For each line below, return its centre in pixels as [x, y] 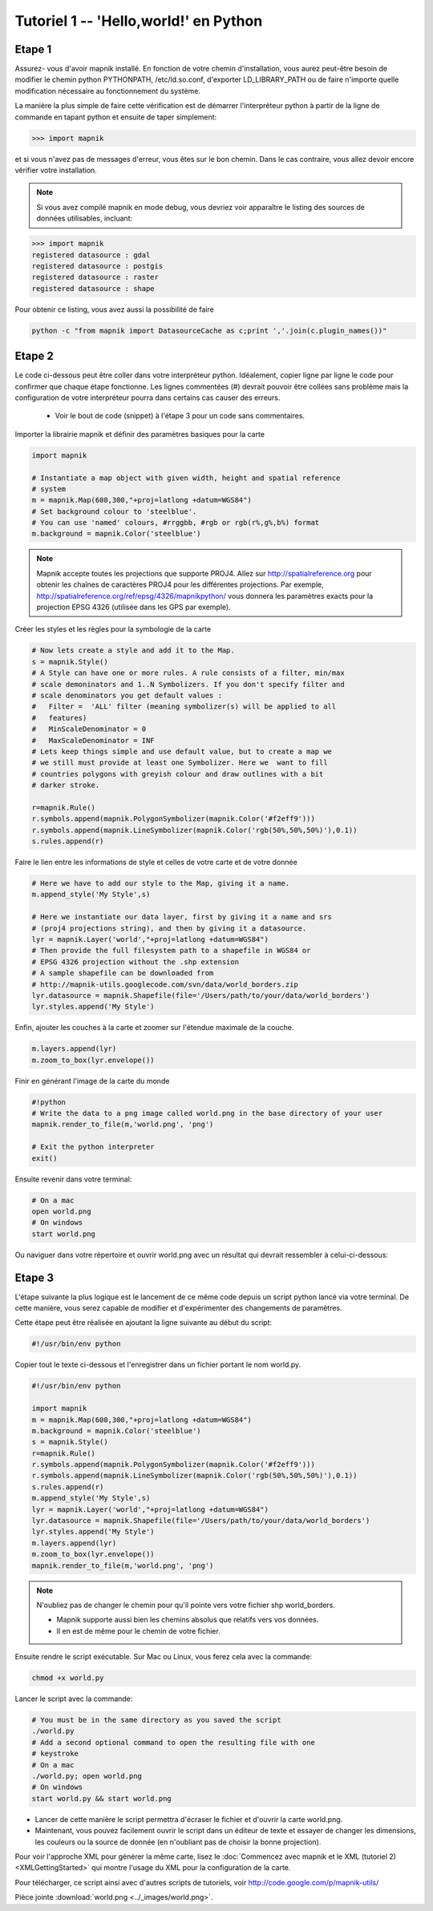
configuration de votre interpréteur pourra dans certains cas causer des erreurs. [148, 398]
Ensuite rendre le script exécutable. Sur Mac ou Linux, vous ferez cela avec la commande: [164, 1657]
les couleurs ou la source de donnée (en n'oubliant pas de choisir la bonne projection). [178, 1842]
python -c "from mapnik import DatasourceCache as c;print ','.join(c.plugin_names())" [209, 330]
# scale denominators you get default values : [127, 695]
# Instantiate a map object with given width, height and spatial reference [186, 478]
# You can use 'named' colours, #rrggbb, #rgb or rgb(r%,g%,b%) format [176, 523]
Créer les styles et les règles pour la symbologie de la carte [113, 629]
